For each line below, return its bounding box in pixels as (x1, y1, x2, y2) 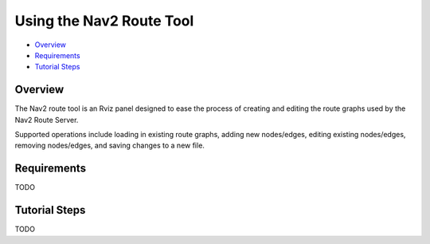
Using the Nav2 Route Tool (14, 12, 194, 30)
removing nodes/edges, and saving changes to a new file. (14, 140, 205, 151)
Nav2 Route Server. (14, 115, 79, 124)
